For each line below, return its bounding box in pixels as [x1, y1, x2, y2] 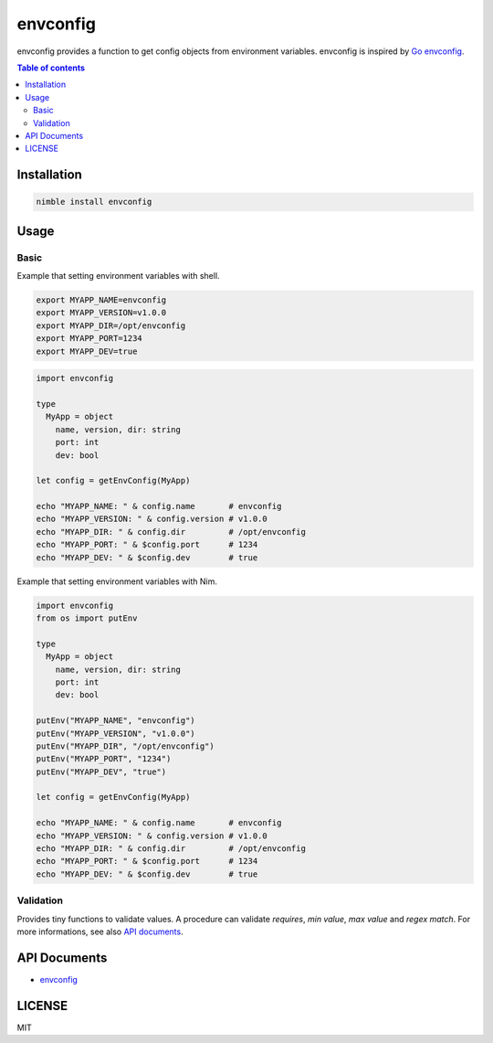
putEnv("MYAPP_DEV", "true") [36, 766, 167, 777]
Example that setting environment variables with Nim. [16, 576, 218, 587]
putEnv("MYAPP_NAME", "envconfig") [36, 716, 195, 726]
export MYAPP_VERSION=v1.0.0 [36, 307, 167, 318]
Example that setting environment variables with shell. [16, 271, 220, 282]
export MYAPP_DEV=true [36, 346, 138, 357]
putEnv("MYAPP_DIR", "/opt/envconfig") [36, 740, 215, 751]
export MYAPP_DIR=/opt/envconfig [36, 320, 186, 331]
